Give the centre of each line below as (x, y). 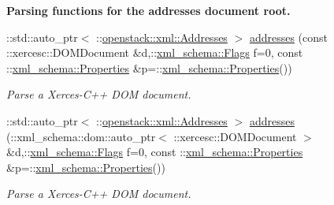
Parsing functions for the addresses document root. (148, 10)
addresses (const (289, 37)
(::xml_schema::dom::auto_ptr (81, 136)
